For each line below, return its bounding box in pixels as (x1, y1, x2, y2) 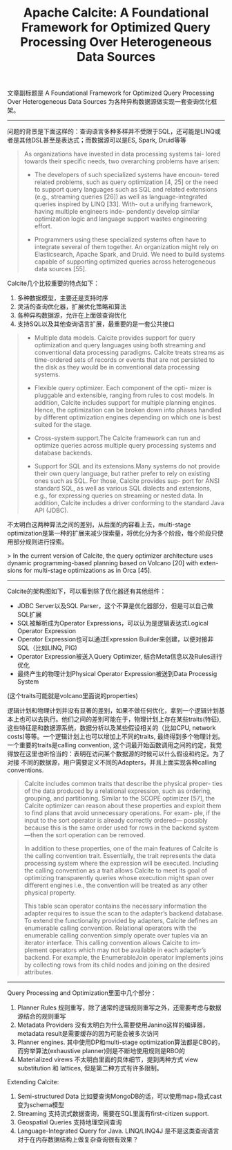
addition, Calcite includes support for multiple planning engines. (34, 399, 216, 407)
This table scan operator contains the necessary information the (23, 902, 207, 911)
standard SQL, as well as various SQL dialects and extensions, (34, 484, 212, 493)
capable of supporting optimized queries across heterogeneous (34, 257, 216, 266)
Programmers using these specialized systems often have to (34, 235, 206, 244)
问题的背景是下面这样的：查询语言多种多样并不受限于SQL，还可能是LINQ (7, 127, 215, 136)
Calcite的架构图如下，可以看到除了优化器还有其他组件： (7, 587, 166, 596)
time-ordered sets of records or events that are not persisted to (34, 356, 215, 364)
